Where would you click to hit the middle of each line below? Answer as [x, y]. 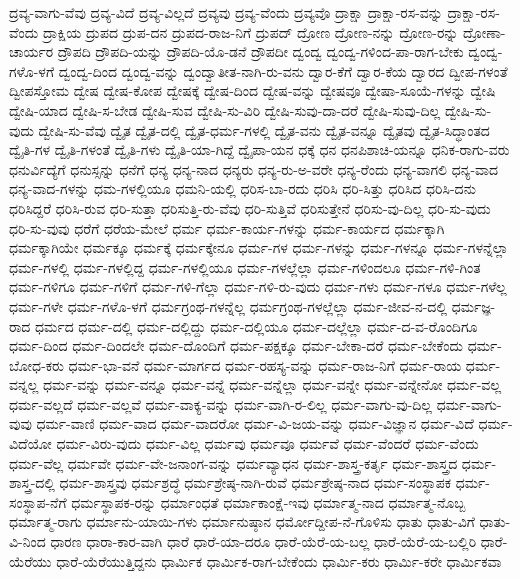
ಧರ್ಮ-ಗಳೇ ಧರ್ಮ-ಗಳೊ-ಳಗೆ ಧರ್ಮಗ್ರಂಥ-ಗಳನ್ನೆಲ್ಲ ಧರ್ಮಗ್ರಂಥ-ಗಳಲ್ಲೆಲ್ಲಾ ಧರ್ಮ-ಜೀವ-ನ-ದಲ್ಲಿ [228, 305]
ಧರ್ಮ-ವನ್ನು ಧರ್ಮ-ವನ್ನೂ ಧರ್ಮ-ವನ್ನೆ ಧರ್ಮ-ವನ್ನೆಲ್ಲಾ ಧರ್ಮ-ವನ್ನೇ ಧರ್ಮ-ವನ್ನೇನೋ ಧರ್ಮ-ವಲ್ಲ [272, 384]
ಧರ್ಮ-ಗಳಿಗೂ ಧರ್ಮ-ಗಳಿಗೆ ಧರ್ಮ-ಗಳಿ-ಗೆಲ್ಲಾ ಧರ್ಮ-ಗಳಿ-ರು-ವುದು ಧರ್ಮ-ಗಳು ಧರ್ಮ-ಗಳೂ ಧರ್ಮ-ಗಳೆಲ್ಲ [258, 286]
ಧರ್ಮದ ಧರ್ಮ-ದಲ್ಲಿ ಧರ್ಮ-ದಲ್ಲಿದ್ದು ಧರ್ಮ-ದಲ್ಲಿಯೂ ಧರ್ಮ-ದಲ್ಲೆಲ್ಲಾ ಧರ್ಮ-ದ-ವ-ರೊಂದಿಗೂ [256, 325]
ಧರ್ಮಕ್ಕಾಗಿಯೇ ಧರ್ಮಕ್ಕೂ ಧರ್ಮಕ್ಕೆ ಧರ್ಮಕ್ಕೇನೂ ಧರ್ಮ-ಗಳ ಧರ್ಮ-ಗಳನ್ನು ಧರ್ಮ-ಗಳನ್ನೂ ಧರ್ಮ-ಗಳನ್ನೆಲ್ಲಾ [259, 247]
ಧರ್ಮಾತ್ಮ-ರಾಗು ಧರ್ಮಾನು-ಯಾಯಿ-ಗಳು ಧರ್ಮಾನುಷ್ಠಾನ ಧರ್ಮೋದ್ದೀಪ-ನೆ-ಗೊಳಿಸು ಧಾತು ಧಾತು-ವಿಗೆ [242, 521]
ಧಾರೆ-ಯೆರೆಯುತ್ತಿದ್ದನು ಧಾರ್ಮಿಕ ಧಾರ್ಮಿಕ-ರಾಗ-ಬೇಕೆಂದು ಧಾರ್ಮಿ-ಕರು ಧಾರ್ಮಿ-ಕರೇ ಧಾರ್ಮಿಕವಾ [279, 560]
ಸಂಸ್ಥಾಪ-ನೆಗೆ [38, 501]
